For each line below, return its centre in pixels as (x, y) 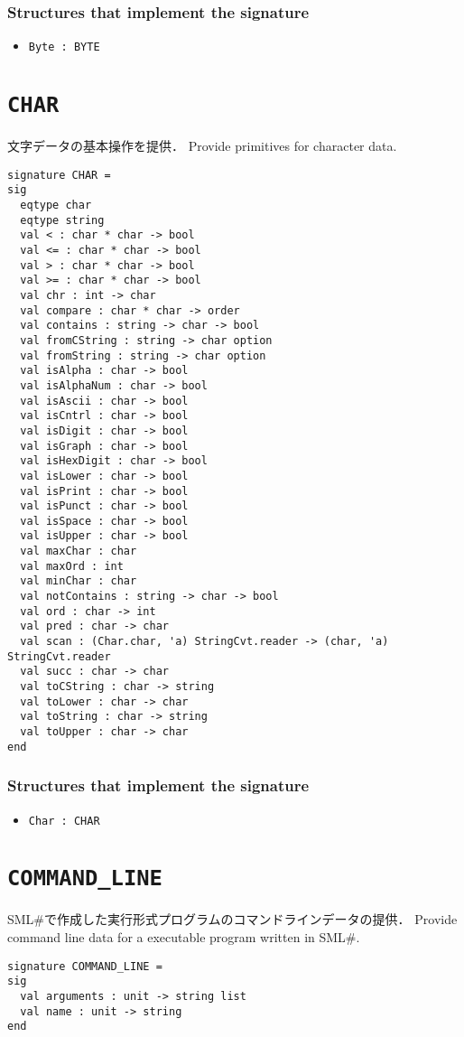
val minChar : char (79, 581)
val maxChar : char (79, 551)
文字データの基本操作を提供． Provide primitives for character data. (202, 146)
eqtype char (56, 206)
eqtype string (62, 220)
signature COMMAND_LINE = (85, 966)
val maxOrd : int (72, 566)
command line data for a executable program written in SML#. (184, 937)
